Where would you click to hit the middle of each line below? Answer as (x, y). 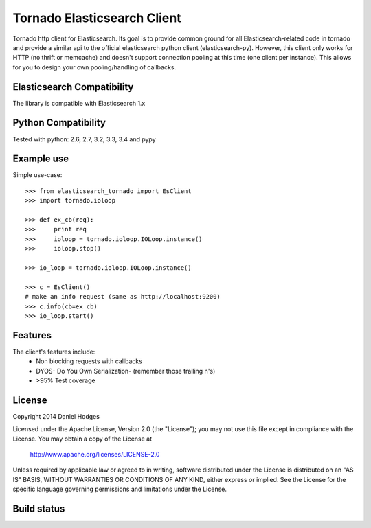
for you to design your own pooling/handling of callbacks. (94, 67)
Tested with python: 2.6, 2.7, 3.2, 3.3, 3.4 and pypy (84, 139)
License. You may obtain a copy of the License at (82, 439)
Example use (41, 159)
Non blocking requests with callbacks (89, 361)
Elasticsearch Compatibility (73, 87)
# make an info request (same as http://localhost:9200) (123, 297)
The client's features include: (54, 352)
